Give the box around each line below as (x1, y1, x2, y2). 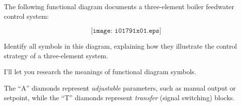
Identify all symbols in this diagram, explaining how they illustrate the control (4, 41, 237, 51)
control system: (4, 11, 49, 21)
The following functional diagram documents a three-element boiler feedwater (4, 1, 235, 11)
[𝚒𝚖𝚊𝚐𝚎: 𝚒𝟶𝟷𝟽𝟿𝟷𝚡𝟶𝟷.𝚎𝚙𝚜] (91, 27, 161, 35)
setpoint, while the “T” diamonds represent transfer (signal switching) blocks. (4, 92, 235, 102)
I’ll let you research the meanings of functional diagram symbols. (4, 66, 196, 77)
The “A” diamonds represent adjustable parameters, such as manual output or (4, 82, 236, 93)
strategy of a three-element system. (4, 50, 108, 60)
